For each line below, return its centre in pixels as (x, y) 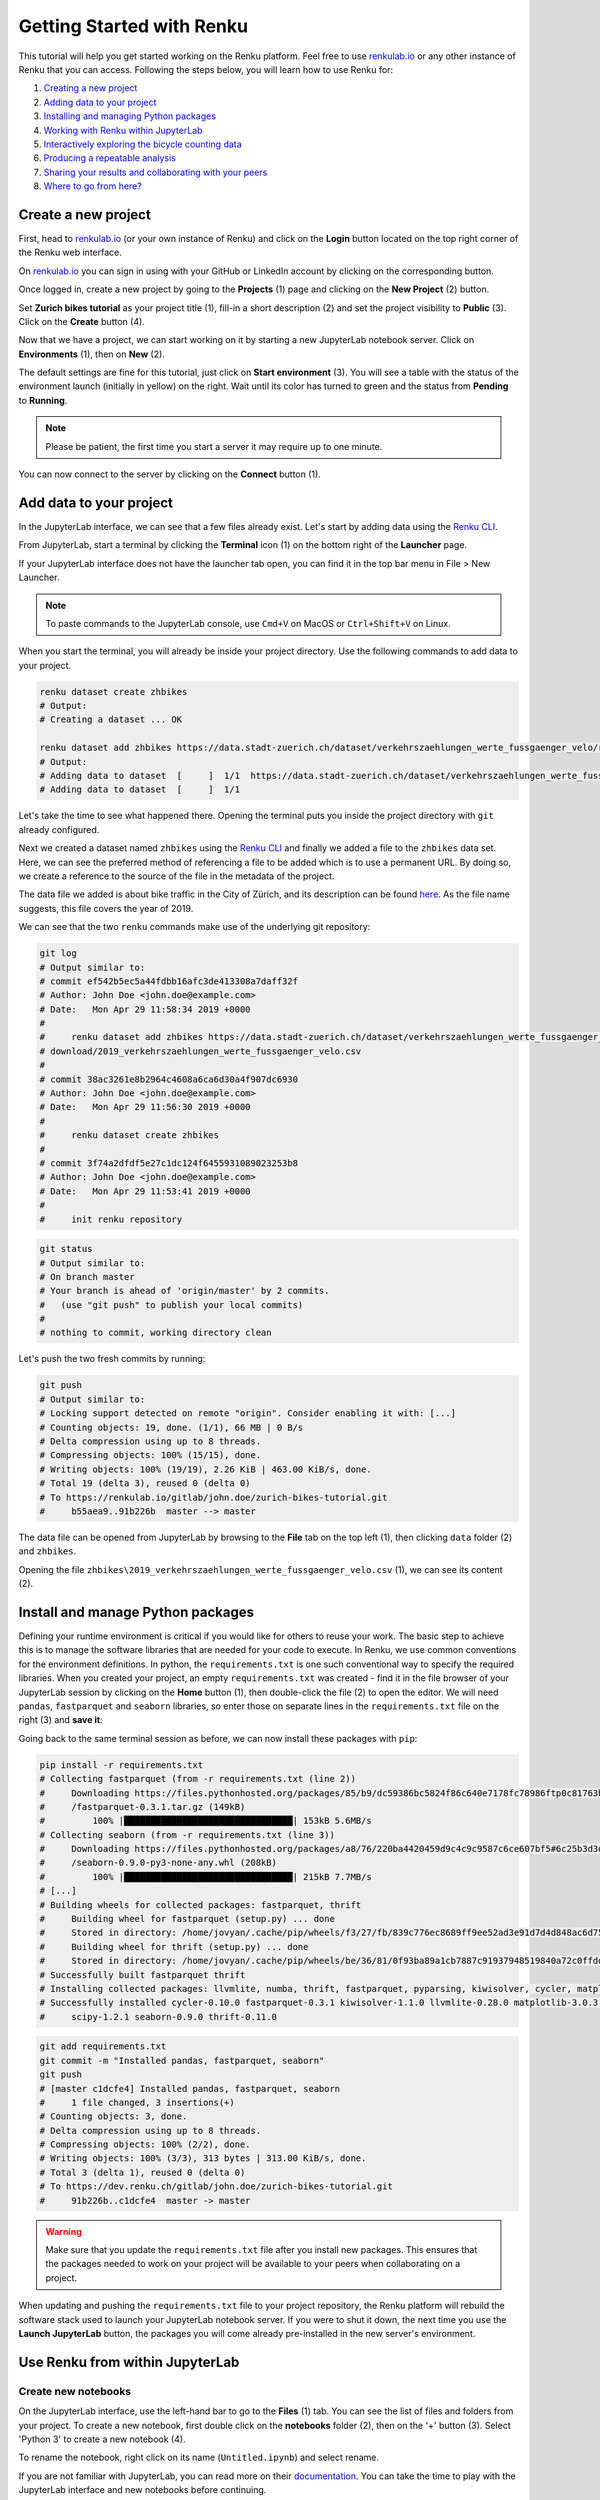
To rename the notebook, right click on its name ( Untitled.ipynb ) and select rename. (199, 2457)
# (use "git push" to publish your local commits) (171, 1304)
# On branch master (87, 1276)
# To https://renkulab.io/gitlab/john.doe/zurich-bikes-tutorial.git (213, 1497)
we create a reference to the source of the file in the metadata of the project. (176, 876)
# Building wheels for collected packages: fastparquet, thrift (200, 1904)
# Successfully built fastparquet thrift (142, 1974)
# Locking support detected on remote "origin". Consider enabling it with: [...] (248, 1413)
